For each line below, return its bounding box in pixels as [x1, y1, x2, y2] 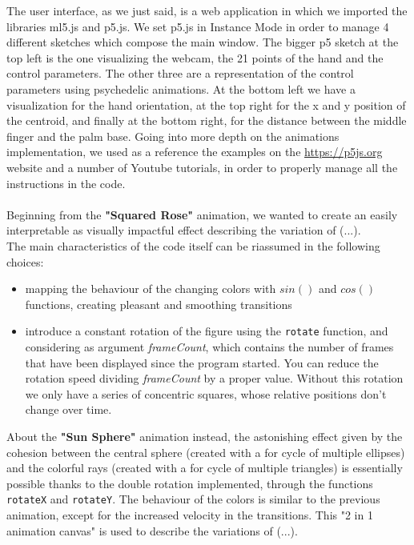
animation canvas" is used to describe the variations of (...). [6, 522, 298, 539]
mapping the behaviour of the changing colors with [25, 280, 276, 297]
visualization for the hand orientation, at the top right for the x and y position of [6, 96, 406, 113]
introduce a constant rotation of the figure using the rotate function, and [25, 323, 388, 339]
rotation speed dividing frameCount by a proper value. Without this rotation [25, 370, 404, 387]
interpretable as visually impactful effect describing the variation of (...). [6, 222, 361, 238]
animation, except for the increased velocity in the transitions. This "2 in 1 [6, 506, 373, 523]
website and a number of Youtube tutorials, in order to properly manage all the [6, 158, 398, 175]
